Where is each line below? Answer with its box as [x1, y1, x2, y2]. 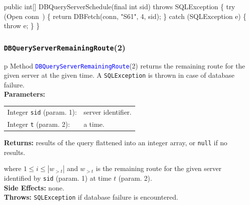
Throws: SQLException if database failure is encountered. [4, 192, 179, 202]
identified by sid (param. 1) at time [4, 173, 112, 183]
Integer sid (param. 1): [7, 106, 77, 117]
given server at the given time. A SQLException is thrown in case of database [4, 70, 235, 80]
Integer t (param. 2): [7, 119, 70, 129]
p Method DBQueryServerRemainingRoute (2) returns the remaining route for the [4, 60, 245, 70]
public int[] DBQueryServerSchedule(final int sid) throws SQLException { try [4, 1, 235, 11]
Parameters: [4, 89, 45, 99]
